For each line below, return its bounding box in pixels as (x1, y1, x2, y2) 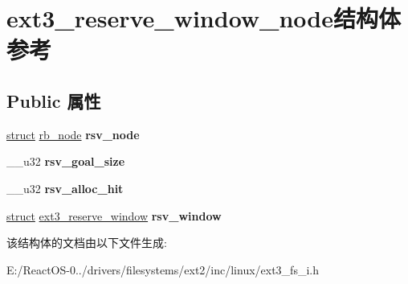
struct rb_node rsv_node (6, 126, 140, 142)
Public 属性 (6, 88, 101, 113)
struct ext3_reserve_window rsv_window (6, 207, 222, 224)
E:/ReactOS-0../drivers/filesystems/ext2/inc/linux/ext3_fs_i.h (6, 261, 319, 278)
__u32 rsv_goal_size (6, 153, 125, 170)
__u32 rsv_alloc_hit (6, 179, 124, 196)
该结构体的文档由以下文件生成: (6, 234, 167, 251)
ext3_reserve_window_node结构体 (6, 2, 401, 35)
